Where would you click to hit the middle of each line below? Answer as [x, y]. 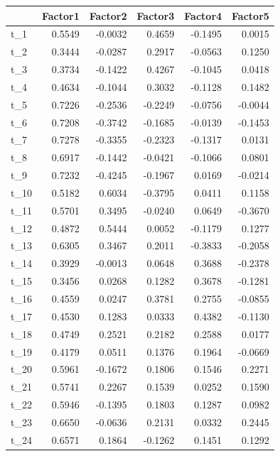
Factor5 [251, 15]
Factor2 [108, 15]
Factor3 [156, 15]
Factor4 [203, 15]
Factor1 [60, 15]
